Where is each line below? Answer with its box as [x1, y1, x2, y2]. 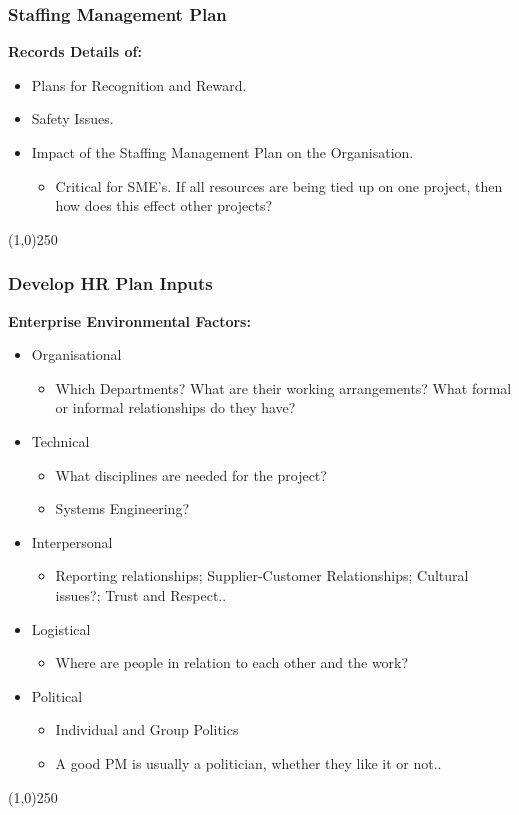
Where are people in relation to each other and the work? [55, 652, 409, 673]
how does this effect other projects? [55, 195, 273, 216]
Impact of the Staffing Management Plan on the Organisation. [31, 142, 414, 162]
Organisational [31, 344, 122, 365]
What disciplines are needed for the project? [55, 464, 327, 485]
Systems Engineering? [55, 498, 189, 519]
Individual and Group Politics [55, 719, 239, 740]
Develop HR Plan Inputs [8, 271, 213, 296]
